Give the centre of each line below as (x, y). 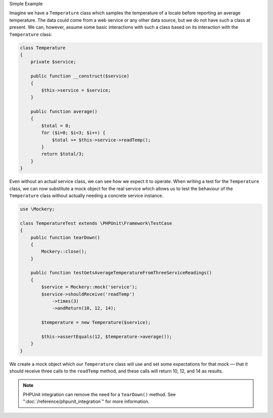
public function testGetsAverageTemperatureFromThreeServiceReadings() (121, 273)
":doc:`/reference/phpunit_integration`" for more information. (86, 402)
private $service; (53, 62)
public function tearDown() (65, 237)
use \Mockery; (37, 209)
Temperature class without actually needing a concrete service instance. (86, 196)
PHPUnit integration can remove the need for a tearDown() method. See (99, 394)
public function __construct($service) (80, 76)
